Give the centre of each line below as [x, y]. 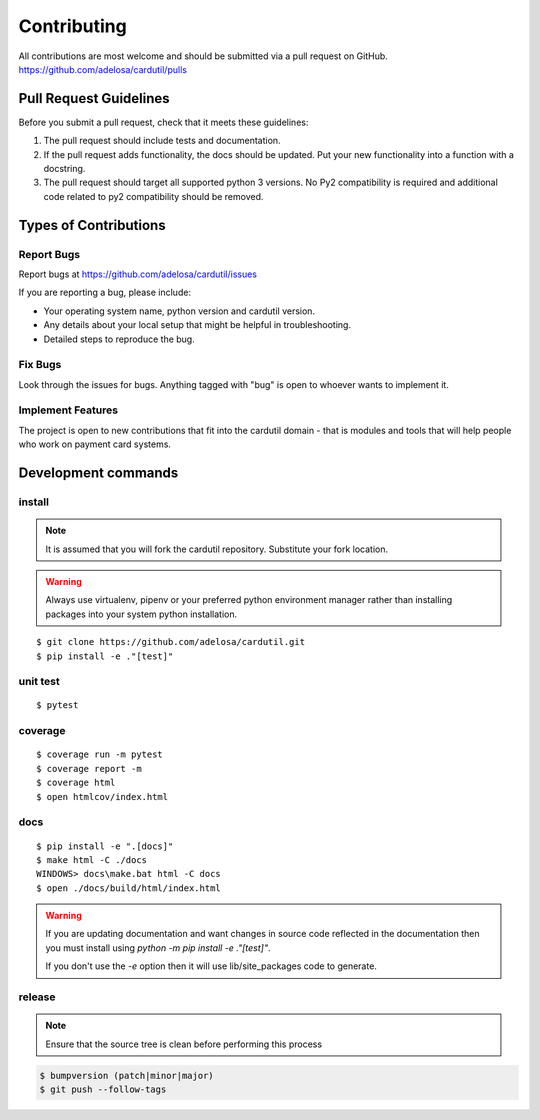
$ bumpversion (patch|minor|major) [126, 1075]
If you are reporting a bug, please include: [105, 292]
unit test [39, 682]
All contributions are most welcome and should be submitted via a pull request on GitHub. [203, 56]
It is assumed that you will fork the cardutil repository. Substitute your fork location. [217, 549]
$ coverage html [76, 783]
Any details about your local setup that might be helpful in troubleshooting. [197, 325]
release [37, 997]
